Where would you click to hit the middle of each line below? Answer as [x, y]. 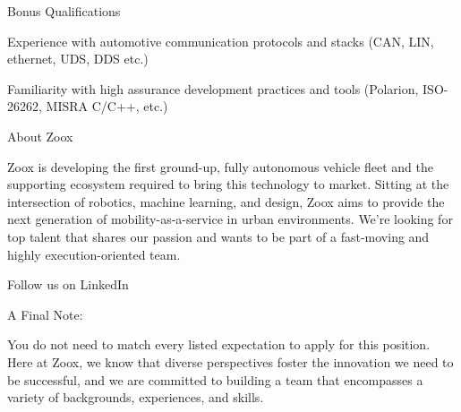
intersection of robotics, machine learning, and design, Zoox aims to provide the [226, 201]
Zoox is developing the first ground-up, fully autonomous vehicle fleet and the [220, 166]
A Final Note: [45, 314]
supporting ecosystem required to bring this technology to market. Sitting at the [228, 184]
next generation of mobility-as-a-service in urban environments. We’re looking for [230, 219]
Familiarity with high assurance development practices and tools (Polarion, [213, 88]
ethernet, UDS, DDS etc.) [78, 59]
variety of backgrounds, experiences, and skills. [136, 397]
